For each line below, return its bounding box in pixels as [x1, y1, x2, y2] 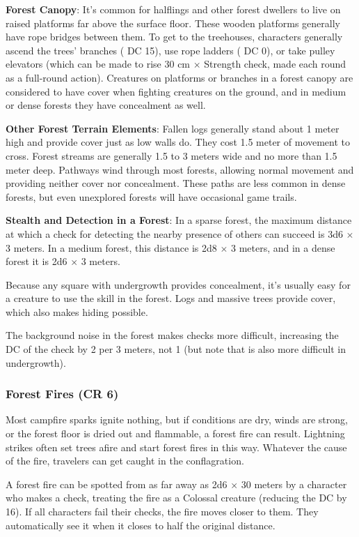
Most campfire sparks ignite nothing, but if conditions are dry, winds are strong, [6, 412, 348, 427]
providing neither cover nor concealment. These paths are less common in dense [6, 176, 346, 190]
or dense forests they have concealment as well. [6, 98, 206, 112]
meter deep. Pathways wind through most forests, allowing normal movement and [6, 162, 354, 176]
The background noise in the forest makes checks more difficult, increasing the [6, 328, 339, 342]
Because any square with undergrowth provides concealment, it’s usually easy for [6, 277, 351, 292]
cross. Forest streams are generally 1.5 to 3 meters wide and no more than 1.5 [6, 148, 337, 162]
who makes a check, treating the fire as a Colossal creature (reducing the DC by [6, 490, 347, 505]
